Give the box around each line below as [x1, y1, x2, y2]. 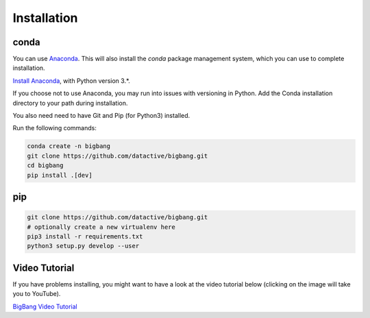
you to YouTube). [12, 290, 61, 298]
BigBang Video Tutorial [12, 302, 78, 310]
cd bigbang [27, 162, 64, 169]
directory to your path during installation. [12, 99, 128, 107]
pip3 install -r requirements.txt [27, 232, 143, 240]
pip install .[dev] [27, 171, 92, 179]
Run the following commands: [12, 124, 97, 132]
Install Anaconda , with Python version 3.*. [12, 76, 130, 85]
